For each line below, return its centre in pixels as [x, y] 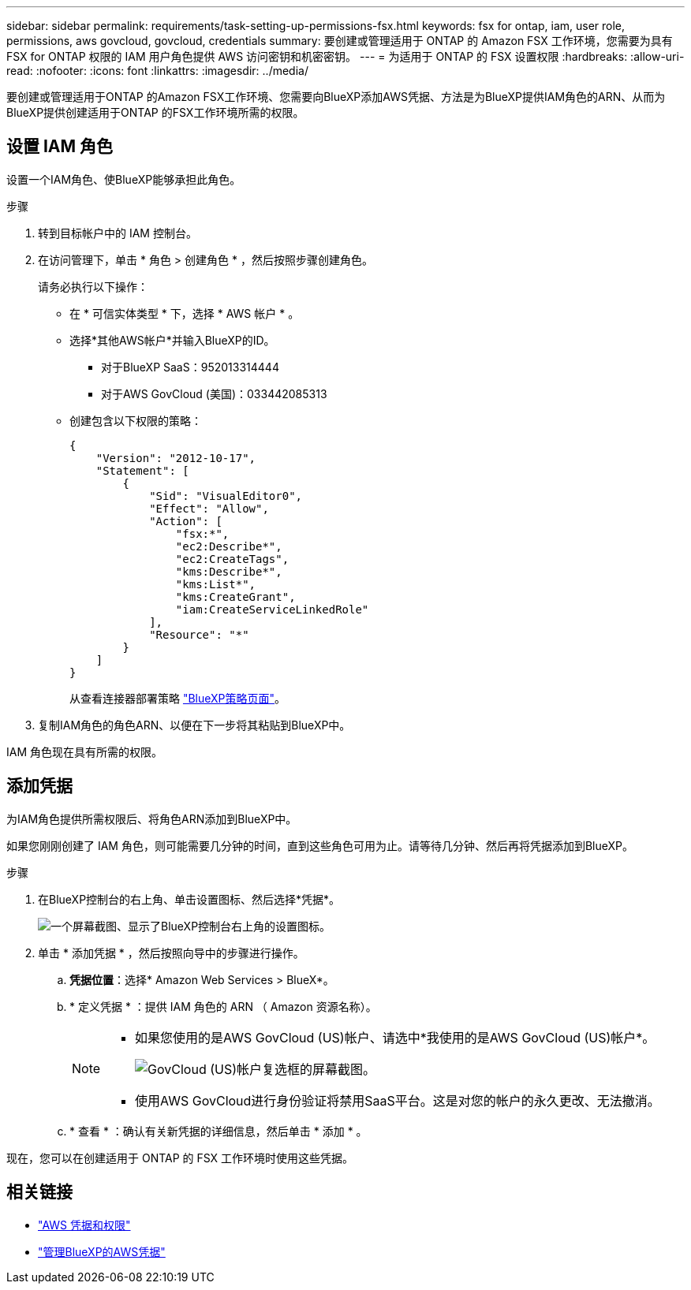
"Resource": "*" [199, 634]
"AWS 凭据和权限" [84, 1225]
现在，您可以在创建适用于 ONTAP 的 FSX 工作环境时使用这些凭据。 [180, 1158]
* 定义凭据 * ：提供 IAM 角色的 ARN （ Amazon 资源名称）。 [223, 1006]
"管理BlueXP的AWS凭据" [102, 1251]
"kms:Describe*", [229, 571]
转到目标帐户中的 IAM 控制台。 [118, 233]
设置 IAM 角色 [60, 147]
